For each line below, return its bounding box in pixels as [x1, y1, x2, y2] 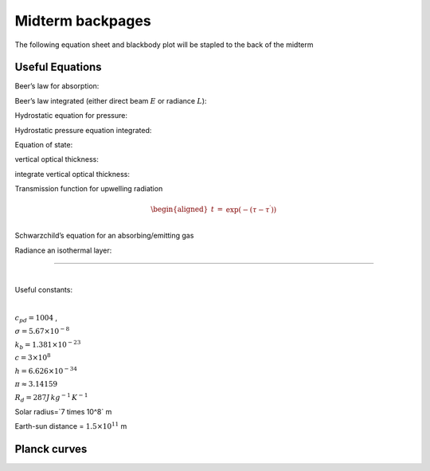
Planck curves [14, 442, 88, 456]
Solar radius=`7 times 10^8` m [14, 406, 112, 416]
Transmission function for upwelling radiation [14, 184, 163, 194]
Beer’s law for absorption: [14, 81, 100, 91]
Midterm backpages [14, 12, 151, 29]
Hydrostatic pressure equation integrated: [14, 125, 152, 135]
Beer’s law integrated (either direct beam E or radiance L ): [14, 96, 207, 105]
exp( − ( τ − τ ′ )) [225, 203, 277, 214]
